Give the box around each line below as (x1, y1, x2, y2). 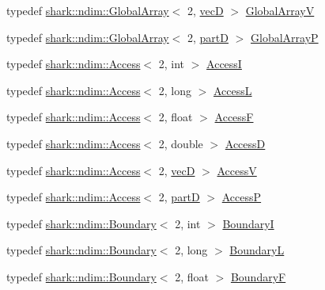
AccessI (206, 55, 242, 72)
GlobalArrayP (251, 29, 319, 45)
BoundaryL (229, 242, 285, 258)
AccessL (214, 82, 252, 98)
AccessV (217, 162, 257, 178)
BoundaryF (230, 268, 286, 284)
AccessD (225, 135, 266, 151)
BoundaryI (222, 215, 274, 231)
